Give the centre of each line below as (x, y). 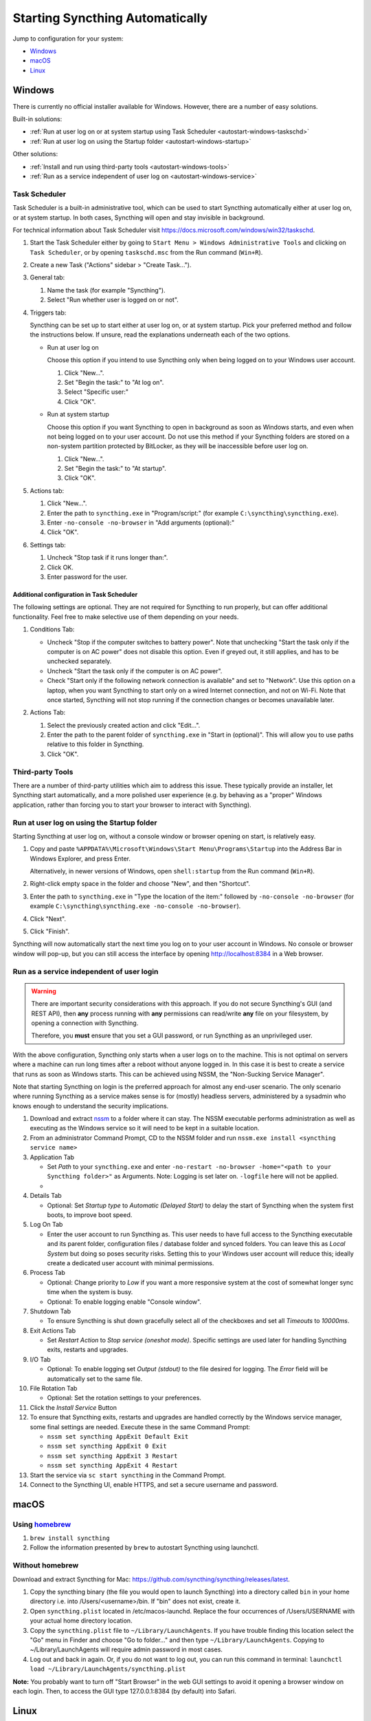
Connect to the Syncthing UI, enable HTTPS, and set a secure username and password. (154, 1484)
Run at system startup (78, 414)
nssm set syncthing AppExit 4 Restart (112, 1466)
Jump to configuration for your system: (68, 39)
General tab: (47, 277)
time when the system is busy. (90, 1292)
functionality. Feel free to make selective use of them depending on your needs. (126, 617)
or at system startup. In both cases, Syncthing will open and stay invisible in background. (139, 218)
